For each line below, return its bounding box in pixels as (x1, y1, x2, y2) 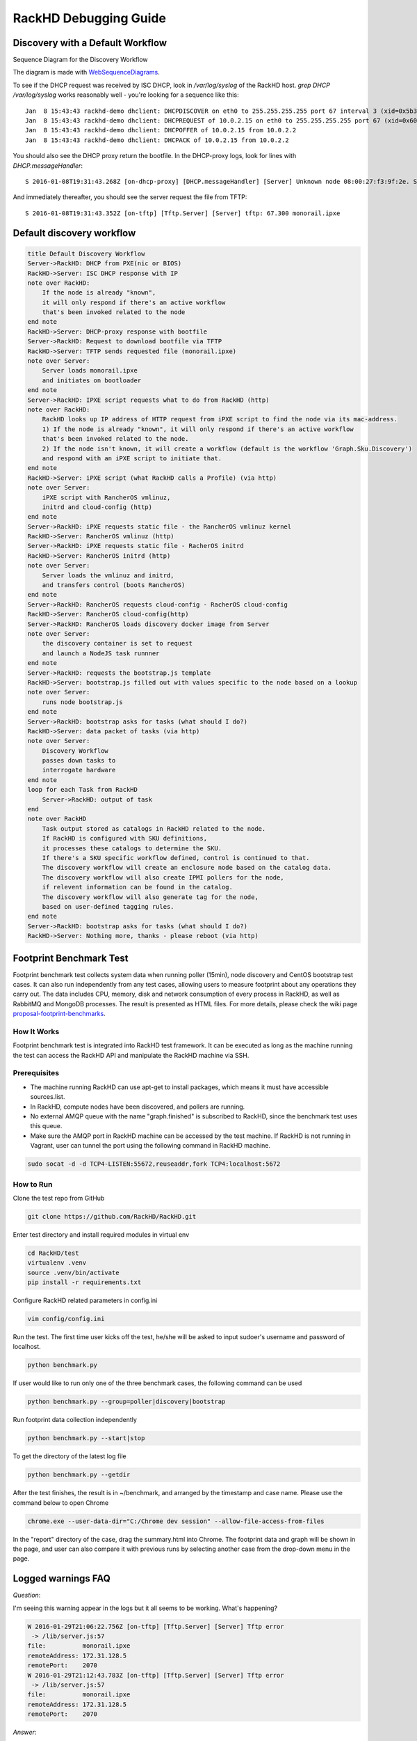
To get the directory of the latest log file (13, 1452, 126, 1460)
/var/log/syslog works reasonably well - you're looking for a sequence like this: (13, 91, 239, 99)
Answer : (13, 1728, 37, 1737)
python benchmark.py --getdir (27, 1471, 131, 1479)
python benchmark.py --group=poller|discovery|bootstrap (27, 1398, 226, 1406)
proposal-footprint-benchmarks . (13, 1010, 106, 1018)
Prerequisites (13, 1068, 59, 1078)
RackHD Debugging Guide (13, 10, 167, 26)
